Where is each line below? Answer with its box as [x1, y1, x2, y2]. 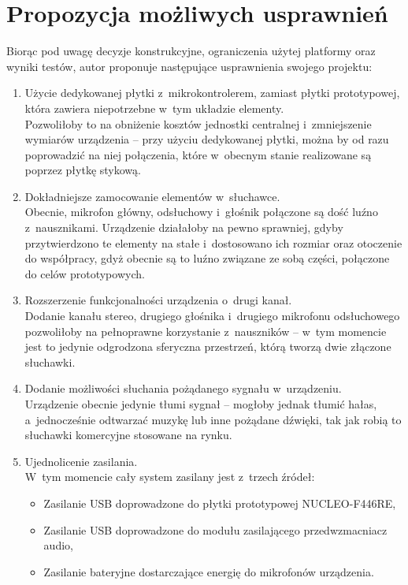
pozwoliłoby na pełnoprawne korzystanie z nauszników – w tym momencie [24, 322, 387, 339]
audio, [43, 537, 73, 553]
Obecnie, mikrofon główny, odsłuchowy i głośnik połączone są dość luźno [24, 203, 378, 220]
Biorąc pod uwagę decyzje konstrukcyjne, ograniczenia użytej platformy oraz [6, 43, 376, 59]
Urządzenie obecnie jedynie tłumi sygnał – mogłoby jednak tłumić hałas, [24, 396, 377, 412]
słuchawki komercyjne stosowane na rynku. [24, 427, 232, 443]
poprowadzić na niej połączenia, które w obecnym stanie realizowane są [24, 146, 372, 162]
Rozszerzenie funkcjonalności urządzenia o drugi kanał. [24, 292, 292, 308]
